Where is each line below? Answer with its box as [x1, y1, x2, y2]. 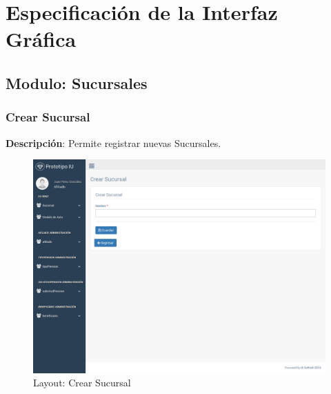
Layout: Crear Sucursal [33, 375, 131, 390]
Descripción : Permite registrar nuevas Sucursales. [6, 135, 221, 150]
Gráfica [6, 25, 77, 53]
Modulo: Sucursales [6, 72, 148, 93]
